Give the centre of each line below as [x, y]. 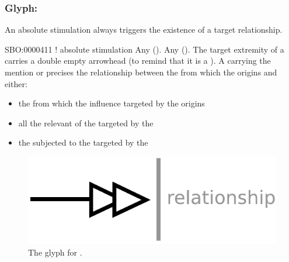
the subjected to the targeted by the [83, 142]
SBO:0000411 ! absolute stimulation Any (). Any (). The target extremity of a [144, 49]
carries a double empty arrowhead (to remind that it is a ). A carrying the [138, 61]
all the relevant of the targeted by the [86, 123]
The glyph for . [55, 252]
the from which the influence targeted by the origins [112, 103]
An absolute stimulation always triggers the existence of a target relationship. [144, 30]
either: [16, 83]
